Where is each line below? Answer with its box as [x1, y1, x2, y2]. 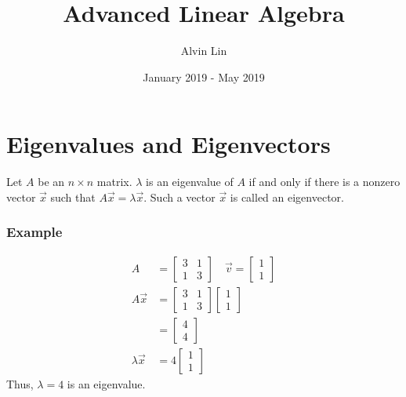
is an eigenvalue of [146, 173, 234, 190]
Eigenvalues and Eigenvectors [6, 128, 331, 160]
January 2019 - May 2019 [143, 68, 265, 85]
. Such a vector [143, 188, 216, 205]
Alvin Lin [180, 42, 227, 59]
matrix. [96, 173, 132, 190]
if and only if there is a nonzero [248, 173, 401, 190]
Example [6, 222, 63, 242]
